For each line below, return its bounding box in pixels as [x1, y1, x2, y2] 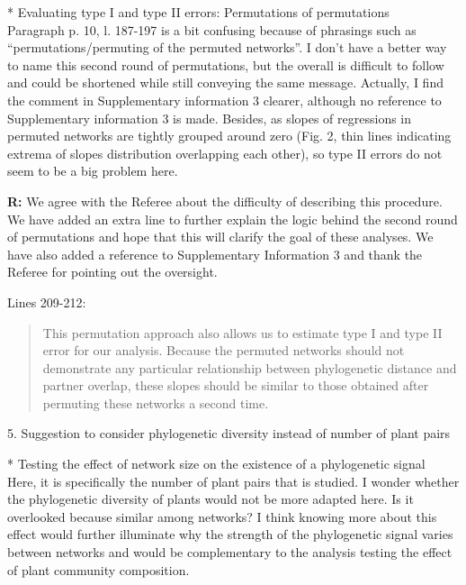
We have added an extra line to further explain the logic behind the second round [7, 209, 458, 228]
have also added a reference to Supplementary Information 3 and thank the [7, 244, 423, 263]
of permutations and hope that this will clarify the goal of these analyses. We [7, 227, 434, 246]
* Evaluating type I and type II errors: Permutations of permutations [7, 3, 390, 21]
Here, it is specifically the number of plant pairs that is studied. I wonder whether [7, 471, 460, 490]
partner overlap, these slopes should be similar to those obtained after [42, 376, 429, 395]
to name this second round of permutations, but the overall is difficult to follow [7, 55, 444, 74]
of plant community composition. [7, 560, 190, 579]
